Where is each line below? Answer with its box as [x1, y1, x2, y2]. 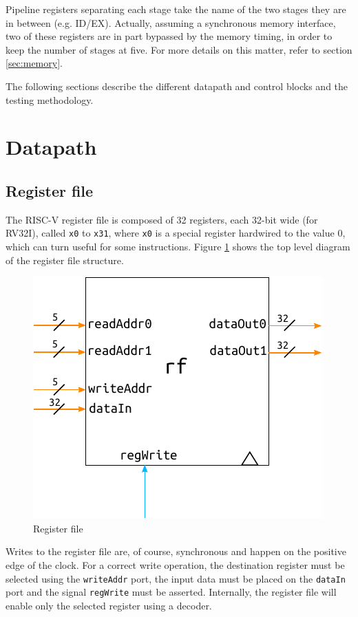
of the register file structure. [6, 252, 124, 267]
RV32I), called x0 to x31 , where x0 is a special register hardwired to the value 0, [6, 226, 346, 240]
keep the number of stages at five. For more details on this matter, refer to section [6, 42, 352, 56]
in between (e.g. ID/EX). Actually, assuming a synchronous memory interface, [6, 15, 336, 30]
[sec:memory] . [6, 56, 63, 70]
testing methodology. [6, 92, 94, 107]
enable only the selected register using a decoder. [6, 598, 212, 612]
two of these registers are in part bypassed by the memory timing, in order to [6, 29, 333, 43]
